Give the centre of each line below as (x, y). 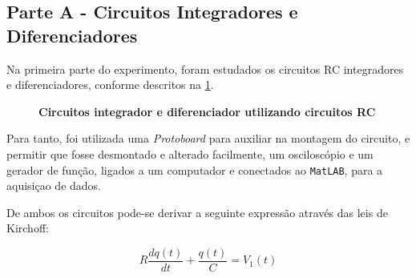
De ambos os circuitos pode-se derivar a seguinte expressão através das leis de (197, 212)
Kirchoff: (28, 228)
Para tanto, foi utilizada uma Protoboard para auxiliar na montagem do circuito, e (208, 138)
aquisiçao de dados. (54, 185)
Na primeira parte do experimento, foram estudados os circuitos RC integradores (205, 68)
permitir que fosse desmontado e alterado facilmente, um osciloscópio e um (190, 153)
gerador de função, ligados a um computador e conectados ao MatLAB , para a (195, 169)
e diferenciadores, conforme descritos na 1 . (110, 85)
